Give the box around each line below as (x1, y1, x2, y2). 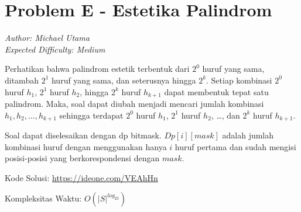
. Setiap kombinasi (206, 74, 272, 86)
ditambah (5, 74, 39, 86)
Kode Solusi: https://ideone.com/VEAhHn (5, 171, 158, 183)
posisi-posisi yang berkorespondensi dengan (5, 152, 160, 164)
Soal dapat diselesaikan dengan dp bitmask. (5, 129, 162, 141)
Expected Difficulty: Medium (5, 43, 105, 55)
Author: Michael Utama (5, 32, 90, 44)
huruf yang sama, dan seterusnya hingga (51, 74, 196, 86)
